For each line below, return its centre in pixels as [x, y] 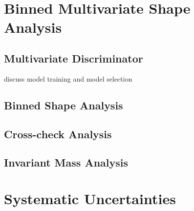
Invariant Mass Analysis [66, 162]
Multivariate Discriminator [74, 58]
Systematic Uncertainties [90, 198]
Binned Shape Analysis [64, 105]
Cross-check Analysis [58, 134]
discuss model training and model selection [68, 78]
